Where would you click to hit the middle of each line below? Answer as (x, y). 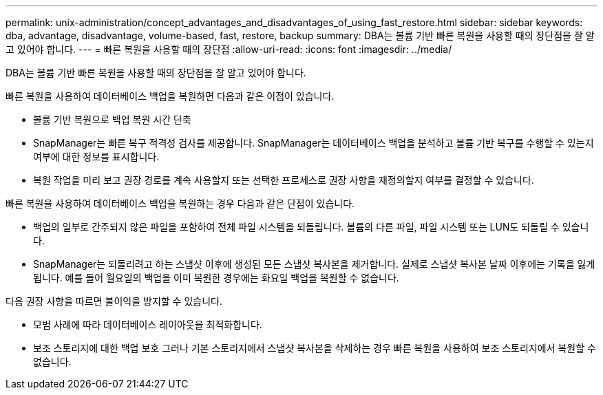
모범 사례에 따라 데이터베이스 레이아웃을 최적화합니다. (148, 324)
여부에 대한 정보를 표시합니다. (96, 157)
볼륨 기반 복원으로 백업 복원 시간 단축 (112, 119)
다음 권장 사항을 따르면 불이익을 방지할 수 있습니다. (114, 301)
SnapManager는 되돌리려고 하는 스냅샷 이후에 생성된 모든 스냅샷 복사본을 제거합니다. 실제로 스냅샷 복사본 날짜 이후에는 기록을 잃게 (314, 264)
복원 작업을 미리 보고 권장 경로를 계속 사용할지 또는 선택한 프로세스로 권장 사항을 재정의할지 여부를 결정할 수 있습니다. (284, 180)
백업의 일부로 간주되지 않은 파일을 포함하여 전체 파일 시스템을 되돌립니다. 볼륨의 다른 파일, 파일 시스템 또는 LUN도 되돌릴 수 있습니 (311, 227)
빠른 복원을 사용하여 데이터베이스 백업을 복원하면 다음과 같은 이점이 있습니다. (170, 96)
